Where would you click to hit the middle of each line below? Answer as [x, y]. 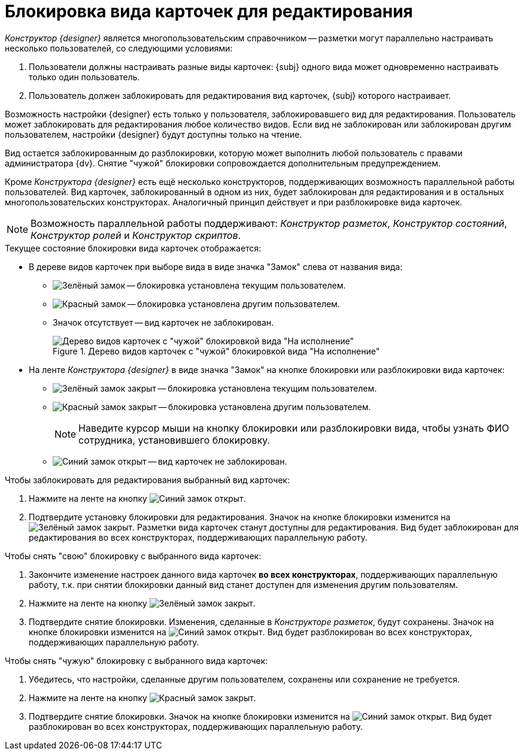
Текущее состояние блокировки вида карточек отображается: [133, 248]
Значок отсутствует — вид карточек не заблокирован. [163, 322]
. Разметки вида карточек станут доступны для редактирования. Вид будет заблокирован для [326, 527]
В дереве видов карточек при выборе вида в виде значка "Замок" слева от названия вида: [216, 266]
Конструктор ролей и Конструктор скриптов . [136, 235]
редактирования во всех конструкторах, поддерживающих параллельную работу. [198, 537]
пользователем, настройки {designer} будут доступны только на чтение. [153, 134]
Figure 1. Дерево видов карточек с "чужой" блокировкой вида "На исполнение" [216, 351]
